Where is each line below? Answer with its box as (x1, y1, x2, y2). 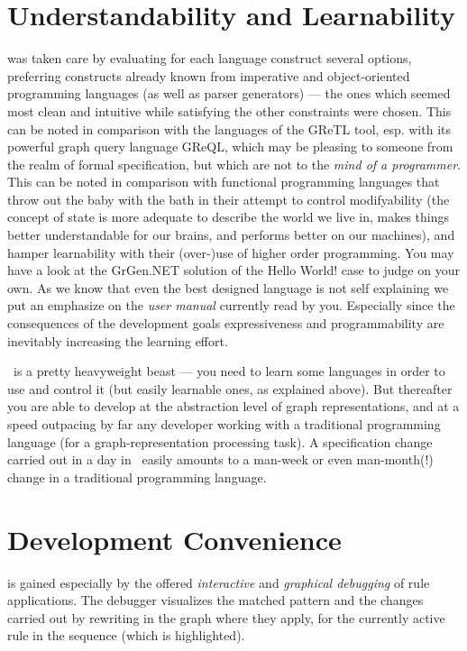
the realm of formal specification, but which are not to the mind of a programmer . (7, 154, 462, 173)
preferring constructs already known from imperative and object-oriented (7, 66, 410, 85)
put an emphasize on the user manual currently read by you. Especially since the (7, 296, 455, 315)
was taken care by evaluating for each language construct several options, (7, 49, 412, 68)
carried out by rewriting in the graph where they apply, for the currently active (7, 608, 445, 627)
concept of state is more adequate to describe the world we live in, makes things (7, 207, 450, 226)
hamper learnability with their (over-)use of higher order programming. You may (7, 243, 454, 261)
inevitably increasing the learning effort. (7, 331, 228, 350)
